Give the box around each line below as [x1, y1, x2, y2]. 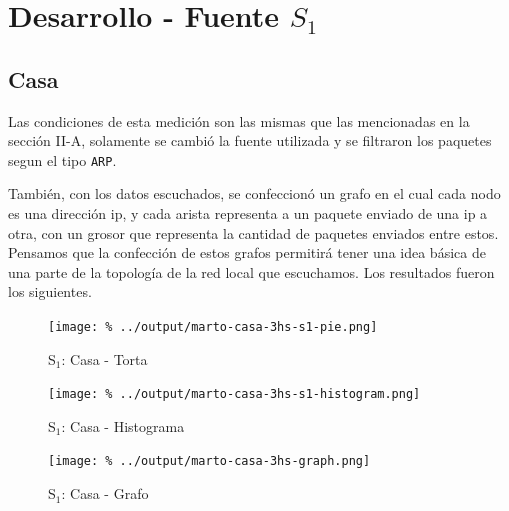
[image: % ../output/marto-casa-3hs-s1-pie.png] [48, 319, 378, 334]
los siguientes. [8, 281, 92, 302]
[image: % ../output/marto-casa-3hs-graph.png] [48, 454, 371, 469]
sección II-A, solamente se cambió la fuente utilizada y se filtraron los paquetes [8, 130, 492, 151]
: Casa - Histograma [61, 415, 185, 436]
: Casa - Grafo [61, 483, 149, 504]
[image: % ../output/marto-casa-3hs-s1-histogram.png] [48, 387, 421, 402]
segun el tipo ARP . [8, 149, 117, 170]
